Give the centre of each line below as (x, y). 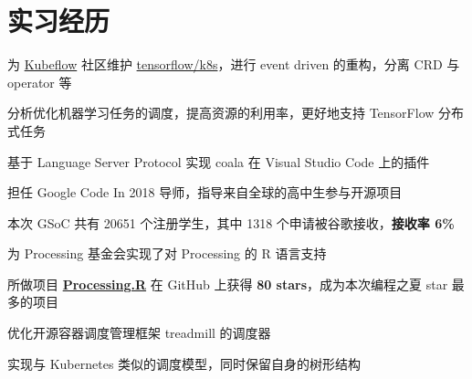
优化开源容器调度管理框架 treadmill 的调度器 (139, 333)
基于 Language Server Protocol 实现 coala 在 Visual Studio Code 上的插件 (219, 161)
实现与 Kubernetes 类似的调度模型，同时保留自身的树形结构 (184, 363)
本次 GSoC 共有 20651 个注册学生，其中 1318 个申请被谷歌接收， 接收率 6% (231, 222)
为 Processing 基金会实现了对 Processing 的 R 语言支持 (167, 253)
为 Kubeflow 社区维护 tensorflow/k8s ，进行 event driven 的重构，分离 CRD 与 (234, 64)
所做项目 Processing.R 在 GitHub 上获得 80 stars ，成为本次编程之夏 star (228, 284)
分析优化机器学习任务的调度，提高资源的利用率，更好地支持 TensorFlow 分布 (236, 113)
